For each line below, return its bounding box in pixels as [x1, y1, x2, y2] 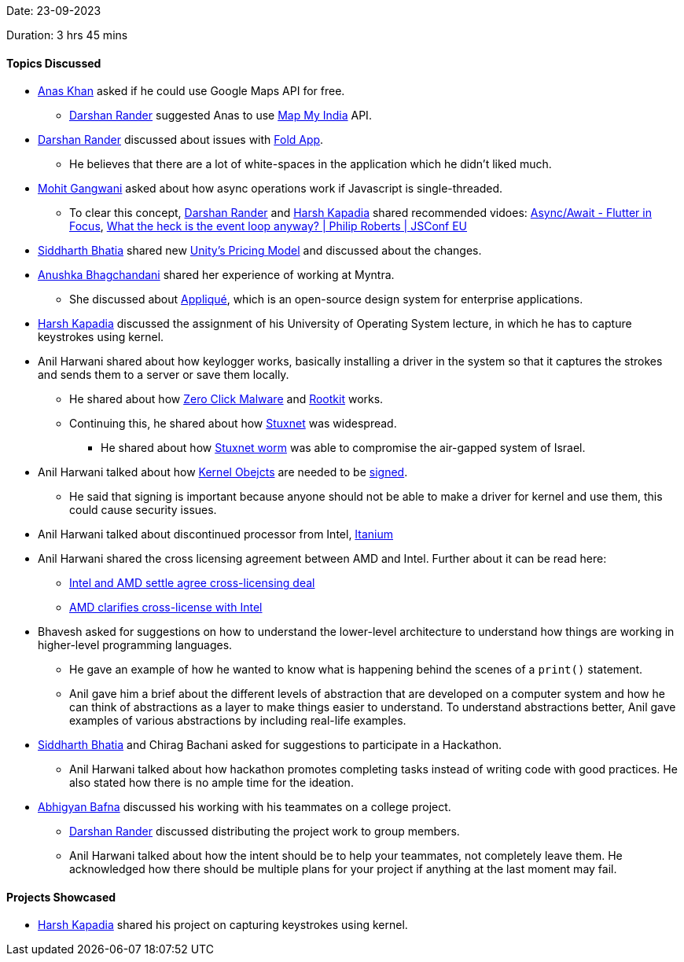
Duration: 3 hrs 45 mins [6, 28, 128, 42]
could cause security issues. [69, 503, 217, 517]
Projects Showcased [6, 890, 116, 904]
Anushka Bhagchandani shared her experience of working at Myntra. [38, 268, 395, 282]
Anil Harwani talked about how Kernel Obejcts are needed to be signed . [38, 465, 408, 479]
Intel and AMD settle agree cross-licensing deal [69, 576, 315, 590]
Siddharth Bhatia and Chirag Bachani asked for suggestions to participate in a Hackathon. [38, 738, 502, 752]
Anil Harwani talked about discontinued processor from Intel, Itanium [38, 527, 394, 542]
